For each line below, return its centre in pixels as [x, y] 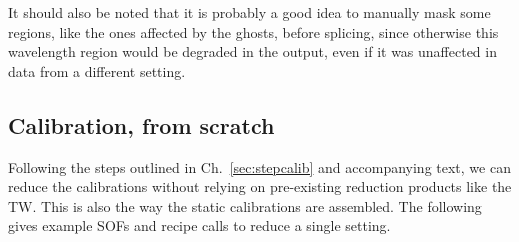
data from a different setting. [97, 70]
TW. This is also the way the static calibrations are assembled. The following [245, 205]
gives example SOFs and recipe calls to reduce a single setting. [199, 225]
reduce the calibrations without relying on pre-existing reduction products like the [260, 186]
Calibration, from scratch [141, 124]
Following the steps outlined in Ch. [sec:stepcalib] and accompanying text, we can [259, 166]
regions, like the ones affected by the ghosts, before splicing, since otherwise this [253, 31]
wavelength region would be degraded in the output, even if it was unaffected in [252, 51]
